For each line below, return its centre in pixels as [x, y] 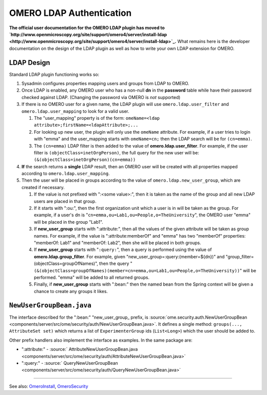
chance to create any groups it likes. [71, 291]
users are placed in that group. [65, 201]
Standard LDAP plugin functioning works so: [54, 74]
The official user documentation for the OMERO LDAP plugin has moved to [87, 28]
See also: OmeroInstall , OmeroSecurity [49, 386]
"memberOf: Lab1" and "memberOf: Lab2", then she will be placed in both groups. [117, 243]
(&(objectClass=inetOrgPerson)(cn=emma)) [85, 160]
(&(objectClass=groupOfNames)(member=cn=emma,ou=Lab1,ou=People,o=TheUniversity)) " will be [145, 270]
